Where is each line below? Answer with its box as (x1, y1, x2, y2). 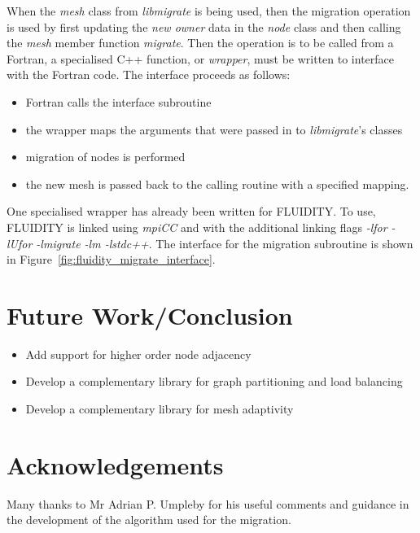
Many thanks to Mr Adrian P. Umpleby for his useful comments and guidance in (7, 495, 409, 512)
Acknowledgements (7, 448, 224, 481)
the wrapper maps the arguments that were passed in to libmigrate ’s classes (25, 120, 403, 138)
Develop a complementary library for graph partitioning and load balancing (25, 373, 403, 390)
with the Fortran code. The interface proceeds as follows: (7, 66, 291, 83)
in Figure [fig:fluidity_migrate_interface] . (7, 251, 216, 268)
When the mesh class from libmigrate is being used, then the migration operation (7, 2, 411, 19)
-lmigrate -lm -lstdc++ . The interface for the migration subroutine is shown (36, 234, 413, 251)
